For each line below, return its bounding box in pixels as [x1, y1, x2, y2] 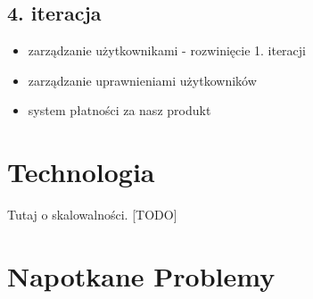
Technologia [7, 154, 155, 190]
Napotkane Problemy [7, 257, 276, 294]
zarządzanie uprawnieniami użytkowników [28, 71, 257, 89]
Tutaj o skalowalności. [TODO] [7, 205, 177, 224]
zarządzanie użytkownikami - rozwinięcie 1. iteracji [28, 41, 307, 60]
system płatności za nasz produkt [28, 101, 211, 120]
